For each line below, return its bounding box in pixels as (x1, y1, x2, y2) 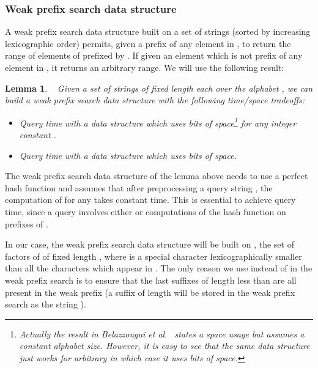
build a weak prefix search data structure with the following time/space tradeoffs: (5, 94, 305, 106)
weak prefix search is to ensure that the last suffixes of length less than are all (5, 273, 297, 286)
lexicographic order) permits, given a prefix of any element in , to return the (5, 37, 291, 50)
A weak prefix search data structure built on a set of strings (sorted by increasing (5, 25, 311, 38)
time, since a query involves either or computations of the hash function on (5, 205, 286, 218)
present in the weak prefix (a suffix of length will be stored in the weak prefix (5, 285, 295, 298)
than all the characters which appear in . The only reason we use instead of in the (5, 262, 312, 274)
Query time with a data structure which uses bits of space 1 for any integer (19, 114, 297, 129)
